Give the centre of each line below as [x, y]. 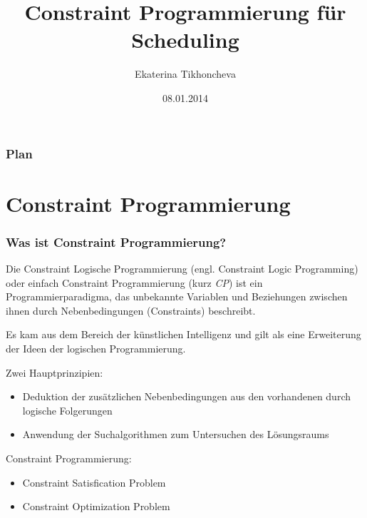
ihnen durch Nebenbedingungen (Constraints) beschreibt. [131, 310]
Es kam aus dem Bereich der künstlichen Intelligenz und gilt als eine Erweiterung [183, 334]
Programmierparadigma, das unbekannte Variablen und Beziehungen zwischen [177, 296]
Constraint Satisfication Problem [94, 482]
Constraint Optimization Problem [96, 506]
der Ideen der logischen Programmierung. [96, 348]
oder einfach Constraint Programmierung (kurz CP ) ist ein [134, 282]
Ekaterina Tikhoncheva [185, 74]
